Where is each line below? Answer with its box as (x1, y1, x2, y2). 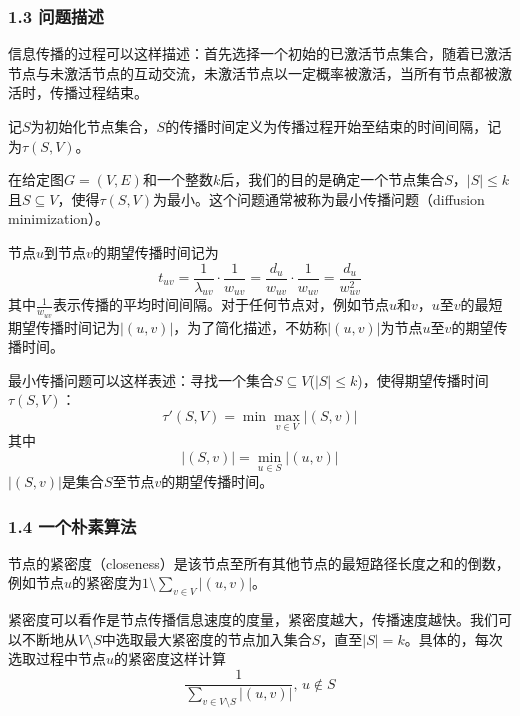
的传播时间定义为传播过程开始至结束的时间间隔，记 (165, 116, 502, 136)
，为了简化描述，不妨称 (173, 316, 328, 337)
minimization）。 (8, 208, 110, 229)
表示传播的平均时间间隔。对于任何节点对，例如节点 (52, 294, 389, 315)
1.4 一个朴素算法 (8, 513, 137, 538)
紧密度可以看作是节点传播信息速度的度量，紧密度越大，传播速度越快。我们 (8, 609, 498, 630)
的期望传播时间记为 (92, 241, 219, 262)
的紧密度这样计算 (114, 648, 227, 669)
